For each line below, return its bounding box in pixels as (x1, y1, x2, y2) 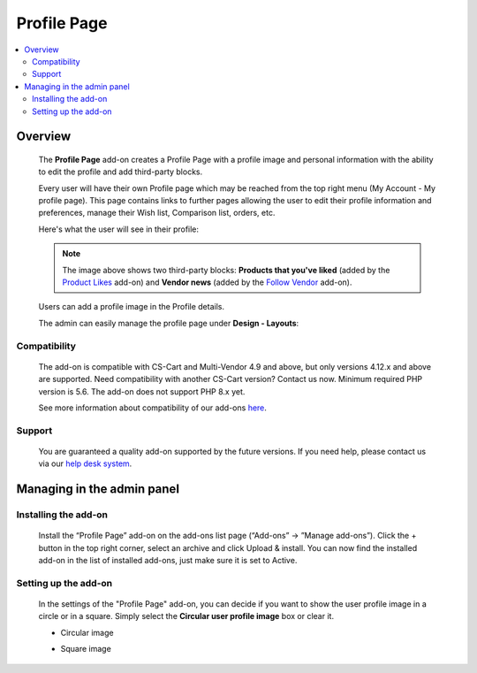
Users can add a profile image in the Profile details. (38, 302, 225, 312)
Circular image (60, 627, 114, 638)
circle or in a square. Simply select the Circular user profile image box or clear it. (38, 611, 335, 622)
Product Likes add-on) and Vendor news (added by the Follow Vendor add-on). (62, 277, 352, 287)
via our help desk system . (38, 458, 132, 469)
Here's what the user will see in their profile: (38, 224, 199, 234)
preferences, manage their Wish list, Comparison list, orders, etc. (38, 208, 276, 218)
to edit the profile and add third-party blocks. (38, 166, 203, 177)
